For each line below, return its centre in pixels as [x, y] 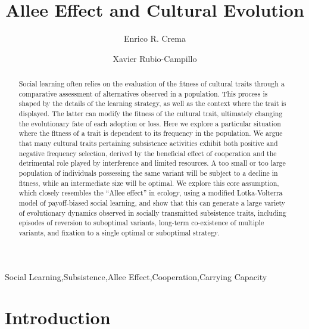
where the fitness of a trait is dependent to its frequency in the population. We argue [151, 133]
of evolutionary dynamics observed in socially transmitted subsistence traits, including [152, 212]
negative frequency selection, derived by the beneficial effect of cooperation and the [148, 153]
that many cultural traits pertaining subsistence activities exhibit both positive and [148, 143]
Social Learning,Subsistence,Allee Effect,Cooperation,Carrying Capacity [136, 276]
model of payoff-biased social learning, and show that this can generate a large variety [152, 202]
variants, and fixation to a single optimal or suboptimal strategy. [119, 232]
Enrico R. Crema [155, 38]
